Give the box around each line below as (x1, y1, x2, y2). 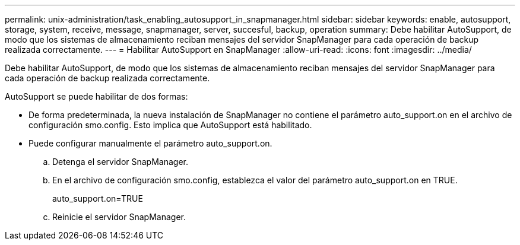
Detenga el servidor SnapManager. (52, 157, 188, 167)
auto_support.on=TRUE (52, 193, 143, 203)
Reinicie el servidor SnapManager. (52, 212, 186, 222)
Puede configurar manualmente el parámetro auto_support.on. (28, 138, 272, 148)
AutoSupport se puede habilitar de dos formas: (5, 91, 188, 101)
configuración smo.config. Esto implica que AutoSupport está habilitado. (28, 120, 312, 130)
